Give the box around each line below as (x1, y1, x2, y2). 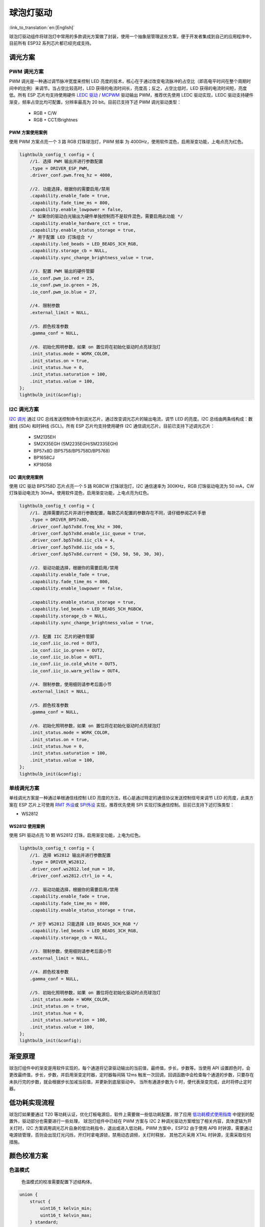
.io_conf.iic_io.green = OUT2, (29, 647, 105, 653)
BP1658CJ (33, 454, 55, 461)
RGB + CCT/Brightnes (33, 117, 78, 123)
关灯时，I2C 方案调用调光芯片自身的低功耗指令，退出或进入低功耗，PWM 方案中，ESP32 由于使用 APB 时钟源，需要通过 (9, 1125, 253, 1131)
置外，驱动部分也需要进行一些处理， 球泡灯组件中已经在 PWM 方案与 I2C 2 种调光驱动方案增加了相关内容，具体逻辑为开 (9, 1118, 252, 1124)
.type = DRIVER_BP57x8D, (29, 517, 90, 523)
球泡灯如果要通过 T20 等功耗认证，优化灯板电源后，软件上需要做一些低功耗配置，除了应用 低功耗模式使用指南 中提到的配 (9, 1111, 255, 1117)
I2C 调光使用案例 (9, 474, 44, 480)
